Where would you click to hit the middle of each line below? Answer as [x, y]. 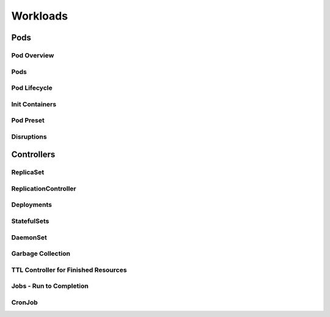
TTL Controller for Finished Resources [69, 270]
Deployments [31, 205]
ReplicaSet [28, 172]
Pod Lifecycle [32, 88]
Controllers [33, 155]
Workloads [40, 16]
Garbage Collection [41, 253]
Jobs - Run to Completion [50, 286]
